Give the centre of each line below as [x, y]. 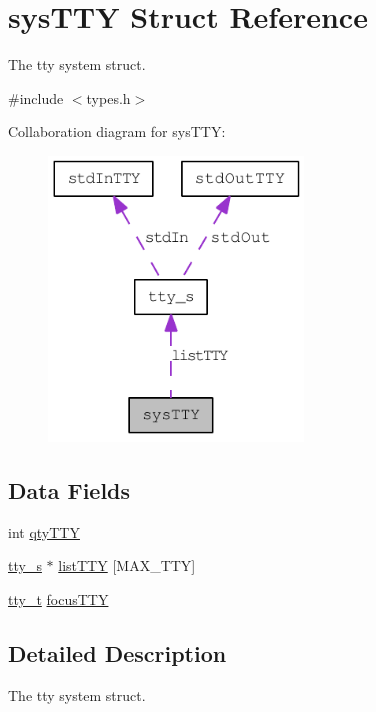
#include [36, 97]
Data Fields [69, 489]
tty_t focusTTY [58, 598]
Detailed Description [117, 652]
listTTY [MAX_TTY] [127, 565]
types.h [108, 97]
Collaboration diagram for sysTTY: [117, 131]
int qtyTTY [44, 531]
